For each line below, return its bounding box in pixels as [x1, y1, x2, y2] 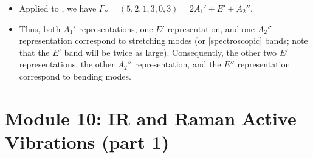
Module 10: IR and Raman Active [5, 105, 297, 130]
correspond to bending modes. [19, 69, 131, 82]
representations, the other [19, 58, 115, 70]
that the [19, 46, 50, 58]
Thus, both [19, 22, 61, 35]
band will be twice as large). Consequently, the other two [64, 46, 277, 58]
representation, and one [167, 22, 255, 35]
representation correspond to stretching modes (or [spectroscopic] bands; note [19, 34, 308, 47]
